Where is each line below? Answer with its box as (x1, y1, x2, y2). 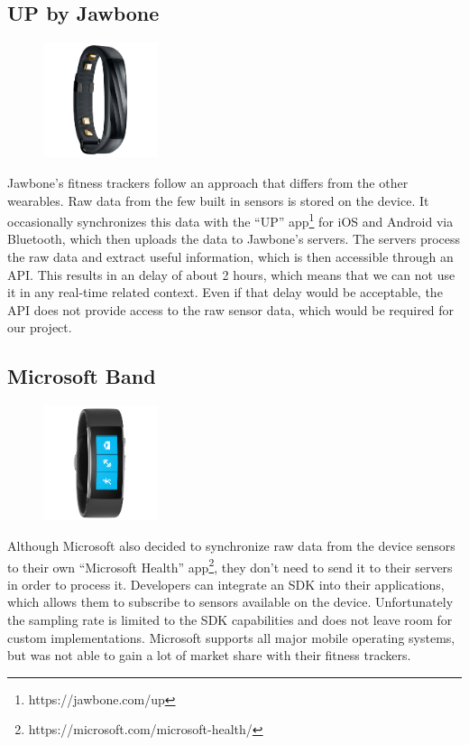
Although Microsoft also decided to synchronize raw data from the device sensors (7, 535, 455, 554)
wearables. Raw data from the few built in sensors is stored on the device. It (7, 191, 429, 210)
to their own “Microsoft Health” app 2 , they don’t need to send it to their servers (7, 554, 453, 576)
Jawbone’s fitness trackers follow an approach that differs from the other (7, 172, 409, 191)
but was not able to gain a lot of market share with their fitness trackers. (7, 646, 411, 665)
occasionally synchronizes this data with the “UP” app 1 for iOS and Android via (7, 210, 454, 230)
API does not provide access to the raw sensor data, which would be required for (7, 300, 455, 319)
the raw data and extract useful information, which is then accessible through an (7, 247, 454, 266)
